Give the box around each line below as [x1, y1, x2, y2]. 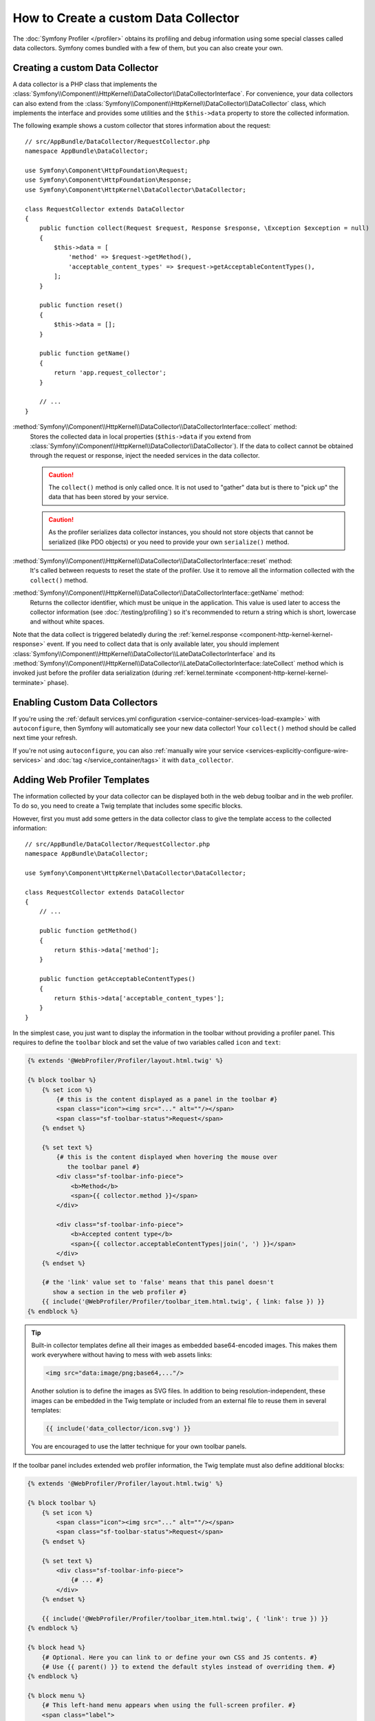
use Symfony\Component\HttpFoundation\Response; [25, 176, 192, 184]
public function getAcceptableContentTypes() [39, 975, 196, 983]
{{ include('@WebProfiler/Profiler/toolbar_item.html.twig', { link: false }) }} [41, 1298, 325, 1306]
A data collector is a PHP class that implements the [12, 80, 158, 88]
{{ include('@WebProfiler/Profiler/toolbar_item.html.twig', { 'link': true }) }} [41, 1614, 329, 1623]
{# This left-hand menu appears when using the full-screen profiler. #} [41, 1701, 296, 1709]
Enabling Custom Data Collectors [12, 696, 158, 708]
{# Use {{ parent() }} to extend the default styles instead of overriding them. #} [41, 1662, 336, 1671]
